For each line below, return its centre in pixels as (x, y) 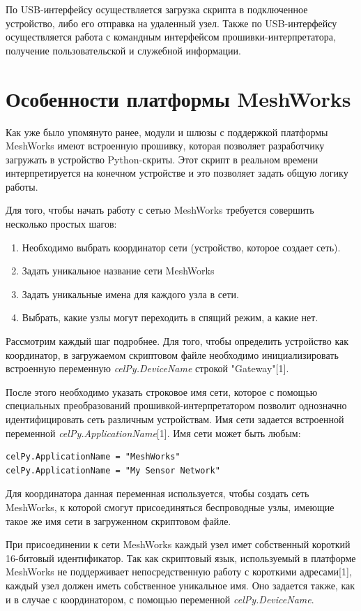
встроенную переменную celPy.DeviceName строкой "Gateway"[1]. (147, 368)
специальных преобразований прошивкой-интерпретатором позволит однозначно (176, 405)
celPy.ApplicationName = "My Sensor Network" (113, 470)
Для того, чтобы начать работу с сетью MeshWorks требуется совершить (160, 210)
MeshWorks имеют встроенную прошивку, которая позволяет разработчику (165, 146)
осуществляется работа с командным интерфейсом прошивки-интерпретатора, (171, 37)
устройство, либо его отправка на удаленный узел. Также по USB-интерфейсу (171, 23)
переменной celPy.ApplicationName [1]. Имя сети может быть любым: (153, 433)
